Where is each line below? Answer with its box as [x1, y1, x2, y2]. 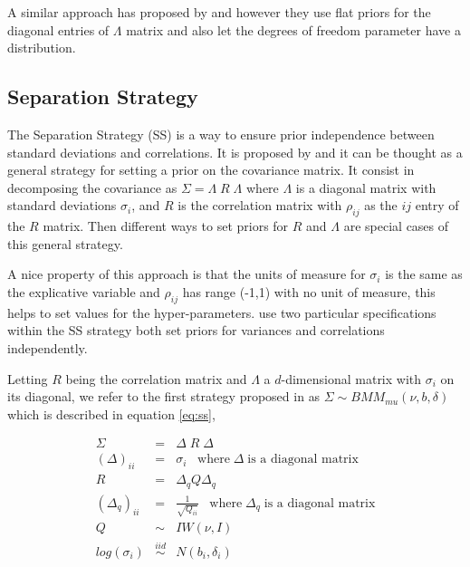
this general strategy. [7, 234, 123, 253]
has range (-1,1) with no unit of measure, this [182, 282, 436, 301]
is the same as [385, 264, 463, 283]
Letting [7, 369, 48, 388]
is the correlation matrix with [177, 196, 342, 215]
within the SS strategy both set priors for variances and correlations [7, 321, 385, 340]
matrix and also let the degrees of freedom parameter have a [126, 20, 461, 39]
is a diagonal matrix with [295, 178, 436, 197]
